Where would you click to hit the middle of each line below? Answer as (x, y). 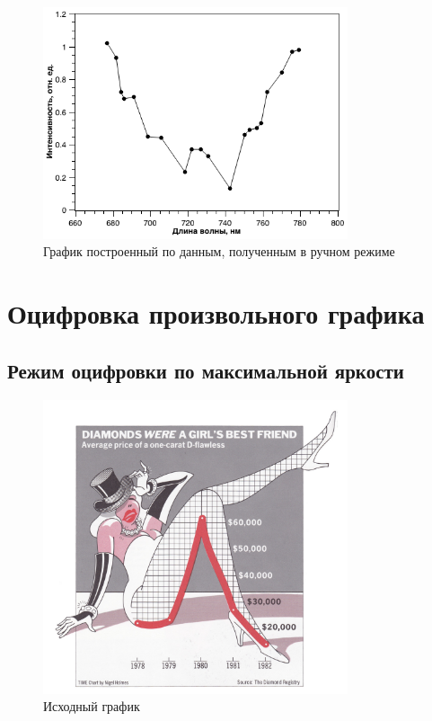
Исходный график (92, 706)
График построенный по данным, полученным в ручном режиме (219, 251)
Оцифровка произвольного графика (216, 313)
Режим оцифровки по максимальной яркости (206, 370)
